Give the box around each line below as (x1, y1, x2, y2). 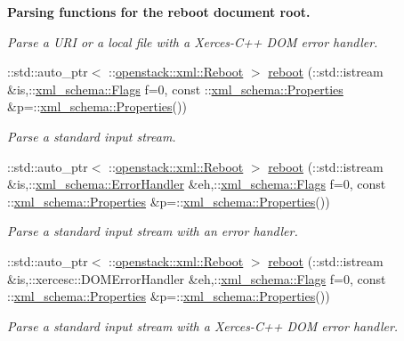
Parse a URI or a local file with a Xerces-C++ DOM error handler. (7, 32, 378, 51)
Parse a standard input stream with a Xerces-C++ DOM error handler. (7, 316, 399, 335)
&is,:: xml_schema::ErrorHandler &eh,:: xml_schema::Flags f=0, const (7, 175, 386, 193)
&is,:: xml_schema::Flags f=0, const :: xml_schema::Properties (7, 79, 343, 98)
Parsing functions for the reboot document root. (7, 3, 311, 20)
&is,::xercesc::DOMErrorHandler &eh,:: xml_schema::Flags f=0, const (7, 269, 386, 288)
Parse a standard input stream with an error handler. (7, 222, 298, 240)
